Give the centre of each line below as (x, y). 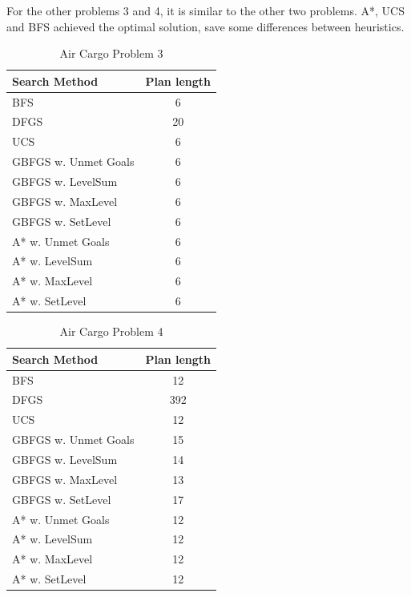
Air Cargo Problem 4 (111, 331)
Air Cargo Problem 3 (111, 53)
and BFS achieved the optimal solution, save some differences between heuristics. (205, 26)
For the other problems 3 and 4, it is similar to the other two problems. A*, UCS (205, 10)
